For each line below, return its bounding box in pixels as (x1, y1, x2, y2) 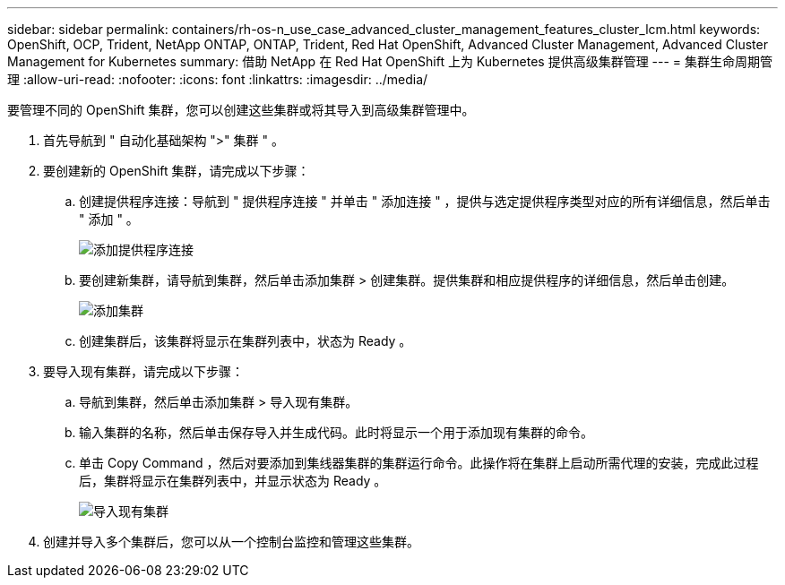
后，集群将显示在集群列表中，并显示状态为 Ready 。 (79, 473, 387, 488)
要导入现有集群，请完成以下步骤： (43, 364, 244, 379)
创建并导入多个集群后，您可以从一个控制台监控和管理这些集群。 (43, 534, 419, 549)
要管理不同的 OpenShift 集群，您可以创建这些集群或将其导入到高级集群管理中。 (7, 102, 475, 117)
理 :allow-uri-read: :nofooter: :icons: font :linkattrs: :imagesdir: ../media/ (7, 72, 428, 87)
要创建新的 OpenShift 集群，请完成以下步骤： (43, 163, 310, 178)
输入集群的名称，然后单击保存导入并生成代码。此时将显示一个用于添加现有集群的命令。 (79, 425, 593, 440)
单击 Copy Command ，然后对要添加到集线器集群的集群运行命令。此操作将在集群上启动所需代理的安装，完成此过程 (79, 455, 759, 470)
